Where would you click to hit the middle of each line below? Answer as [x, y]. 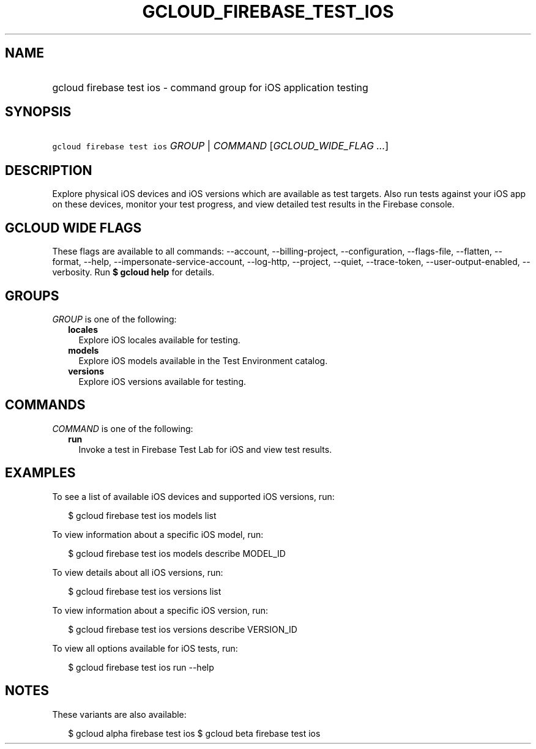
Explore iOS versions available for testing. [162, 381]
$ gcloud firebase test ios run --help [141, 667]
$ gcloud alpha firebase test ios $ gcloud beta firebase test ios [194, 733]
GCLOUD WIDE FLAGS [73, 228]
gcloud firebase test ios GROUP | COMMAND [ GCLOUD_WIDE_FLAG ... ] [221, 146]
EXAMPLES [40, 473]
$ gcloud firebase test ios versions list [145, 591]
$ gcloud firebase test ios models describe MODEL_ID [177, 553]
